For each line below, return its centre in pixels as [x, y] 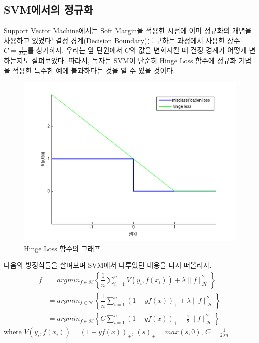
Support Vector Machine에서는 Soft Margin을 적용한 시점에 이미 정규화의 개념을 [128, 30]
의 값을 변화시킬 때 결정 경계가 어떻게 [188, 50]
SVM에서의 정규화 [49, 9]
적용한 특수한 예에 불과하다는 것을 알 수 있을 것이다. [94, 70]
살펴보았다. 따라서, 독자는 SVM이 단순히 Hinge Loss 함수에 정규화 [134, 60]
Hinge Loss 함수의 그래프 [62, 248]
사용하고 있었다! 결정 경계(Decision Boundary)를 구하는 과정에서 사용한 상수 [122, 40]
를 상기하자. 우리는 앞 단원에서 [75, 50]
